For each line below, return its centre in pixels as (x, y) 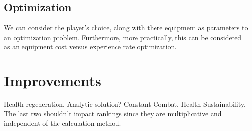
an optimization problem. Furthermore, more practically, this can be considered (123, 37)
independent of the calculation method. (63, 123)
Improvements (53, 80)
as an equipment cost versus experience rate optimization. (90, 47)
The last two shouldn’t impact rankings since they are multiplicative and (113, 113)
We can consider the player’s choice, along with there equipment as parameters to (126, 28)
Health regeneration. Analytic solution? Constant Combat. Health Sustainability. (125, 104)
